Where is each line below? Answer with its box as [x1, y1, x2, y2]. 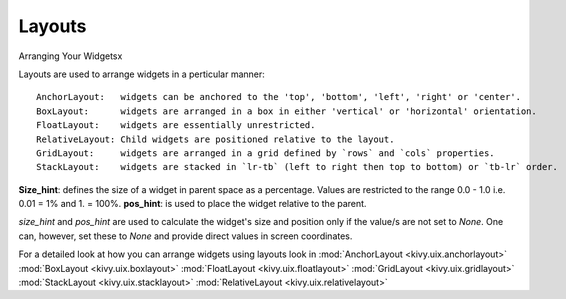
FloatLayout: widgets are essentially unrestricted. [36, 120, 316, 131]
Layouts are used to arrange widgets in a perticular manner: [18, 68, 265, 80]
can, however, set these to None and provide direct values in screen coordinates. [18, 230, 353, 242]
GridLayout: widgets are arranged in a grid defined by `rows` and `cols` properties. [36, 147, 495, 159]
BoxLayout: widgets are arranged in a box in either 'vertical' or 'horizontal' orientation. [36, 105, 537, 117]
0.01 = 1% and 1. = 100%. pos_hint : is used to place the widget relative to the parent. [18, 198, 367, 210]
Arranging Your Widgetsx [18, 50, 123, 62]
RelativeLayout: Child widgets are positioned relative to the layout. [36, 133, 395, 145]
